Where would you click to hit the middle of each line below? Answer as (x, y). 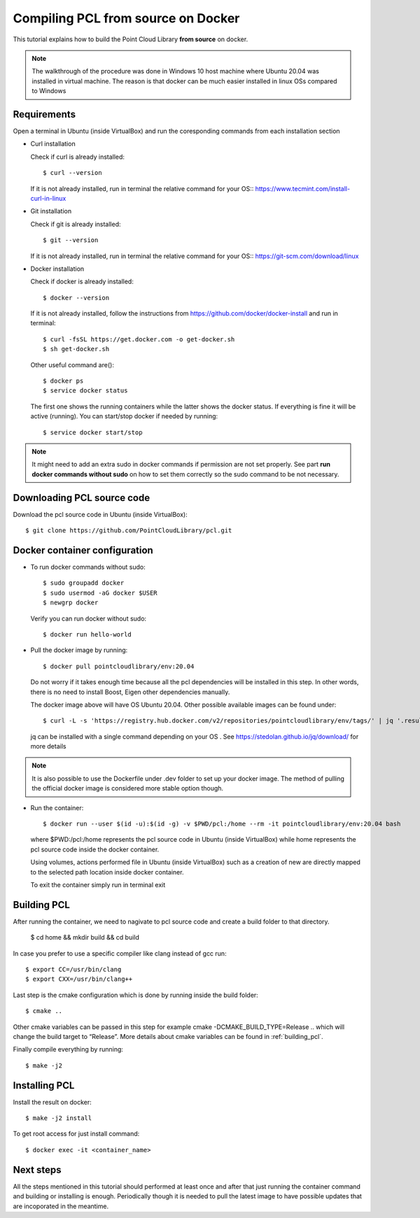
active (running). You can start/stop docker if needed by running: (124, 416)
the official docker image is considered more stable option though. (128, 788)
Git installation (51, 211)
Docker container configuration (83, 550)
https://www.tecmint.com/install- (302, 188)
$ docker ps (63, 381)
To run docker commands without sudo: (88, 567)
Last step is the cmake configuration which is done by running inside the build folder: (135, 995)
